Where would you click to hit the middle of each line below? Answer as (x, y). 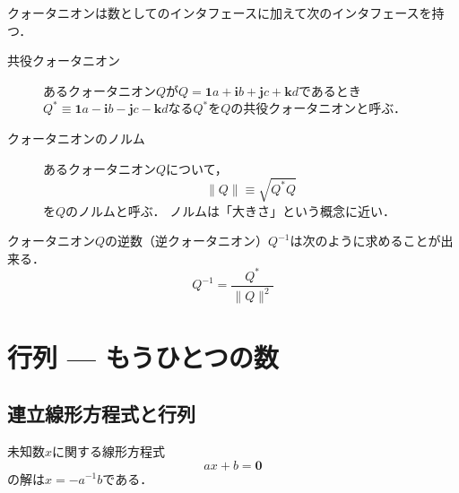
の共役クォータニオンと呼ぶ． (319, 108)
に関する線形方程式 (109, 450)
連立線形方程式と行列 (101, 414)
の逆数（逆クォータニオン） (187, 241)
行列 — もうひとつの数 (143, 356)
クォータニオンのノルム (76, 138)
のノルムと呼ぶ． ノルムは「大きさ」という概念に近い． (230, 210)
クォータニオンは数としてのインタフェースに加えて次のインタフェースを (220, 13)
